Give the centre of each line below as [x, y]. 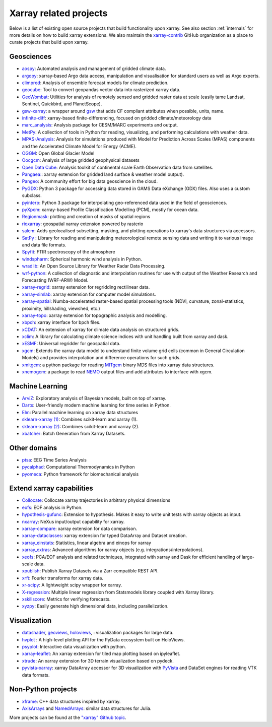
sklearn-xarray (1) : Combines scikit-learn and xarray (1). [80, 419]
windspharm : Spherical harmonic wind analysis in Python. [82, 259]
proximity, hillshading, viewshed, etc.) [61, 308]
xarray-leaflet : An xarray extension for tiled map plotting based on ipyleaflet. [101, 654]
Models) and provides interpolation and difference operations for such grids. [101, 358]
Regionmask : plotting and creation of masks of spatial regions [86, 217]
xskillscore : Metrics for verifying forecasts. [66, 599]
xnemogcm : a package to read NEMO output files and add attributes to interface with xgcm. [117, 372]
